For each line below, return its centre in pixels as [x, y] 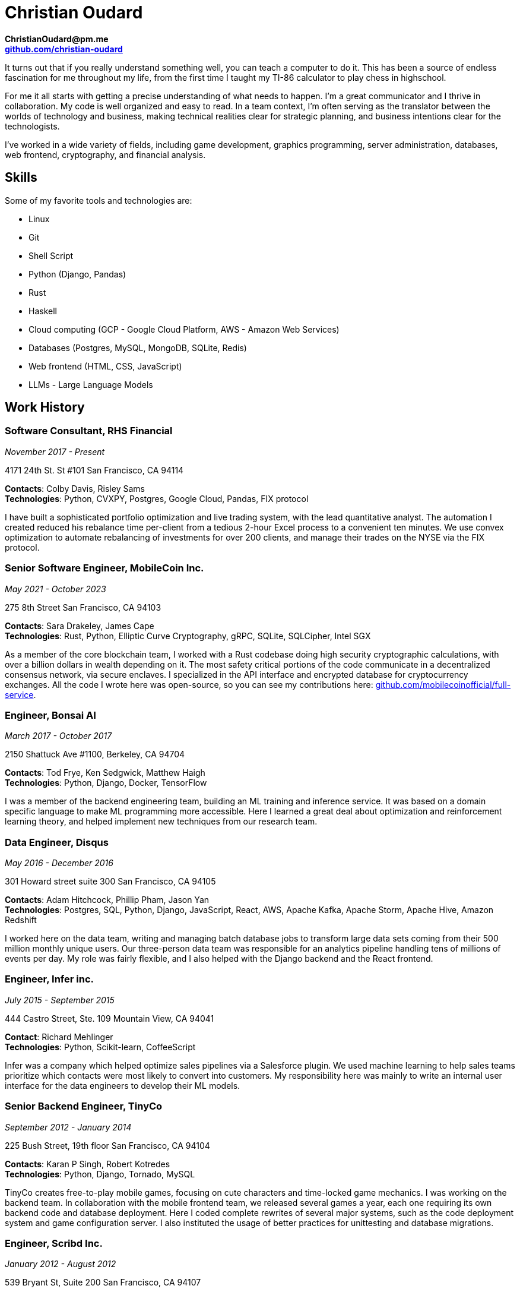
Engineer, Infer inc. [49, 979]
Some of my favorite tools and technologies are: [99, 200]
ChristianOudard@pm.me [57, 39]
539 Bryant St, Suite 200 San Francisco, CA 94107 [103, 1282]
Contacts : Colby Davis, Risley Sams [75, 488]
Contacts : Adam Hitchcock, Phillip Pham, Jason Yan [107, 900]
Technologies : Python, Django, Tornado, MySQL [100, 1174]
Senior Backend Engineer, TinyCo [84, 1106]
